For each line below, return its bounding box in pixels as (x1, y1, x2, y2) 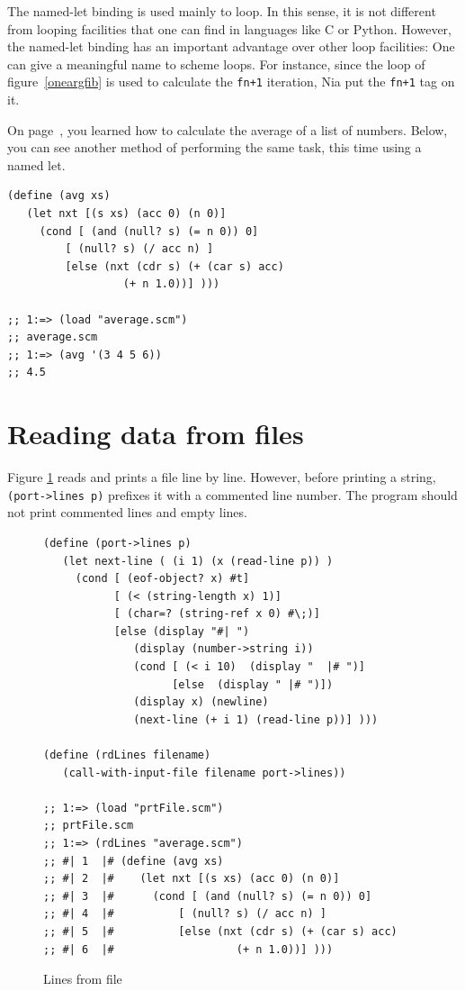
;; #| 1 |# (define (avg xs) (43, 854, 224, 868)
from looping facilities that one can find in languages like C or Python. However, (7, 19, 452, 38)
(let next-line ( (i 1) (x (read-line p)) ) (62, 554, 334, 568)
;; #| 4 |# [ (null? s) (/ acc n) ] (43, 907, 326, 921)
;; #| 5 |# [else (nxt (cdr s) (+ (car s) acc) (43, 924, 398, 938)
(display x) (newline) (133, 696, 269, 709)
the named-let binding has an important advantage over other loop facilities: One (7, 37, 455, 56)
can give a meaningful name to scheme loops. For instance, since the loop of (7, 54, 425, 73)
